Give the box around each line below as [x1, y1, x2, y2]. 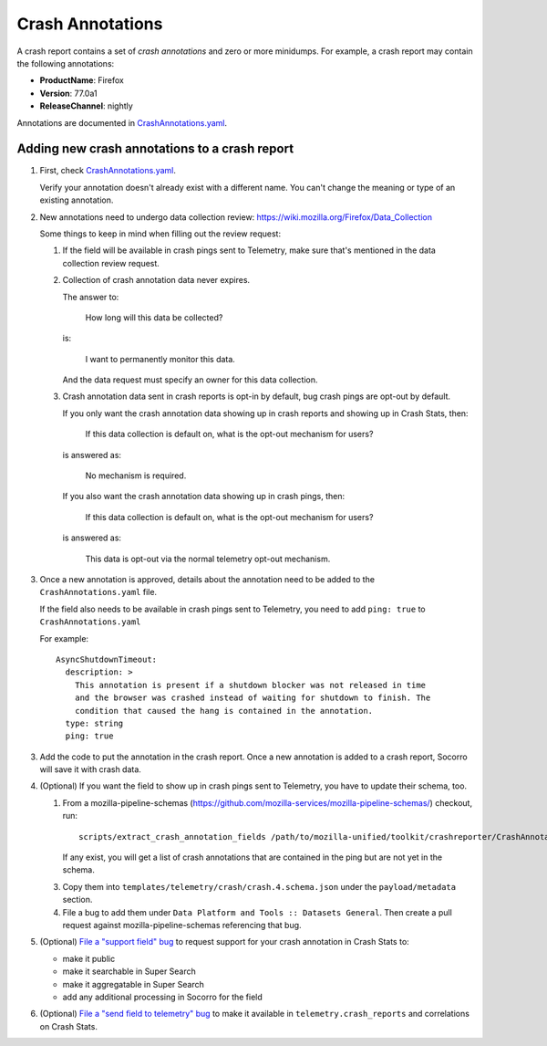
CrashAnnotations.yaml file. [39, 587, 158, 598]
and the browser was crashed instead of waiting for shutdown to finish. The [74, 693, 431, 703]
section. [62, 894, 93, 905]
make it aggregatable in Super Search [62, 978, 205, 989]
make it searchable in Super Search [62, 966, 196, 977]
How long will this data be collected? [85, 311, 223, 323]
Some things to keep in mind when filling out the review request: [39, 228, 282, 239]
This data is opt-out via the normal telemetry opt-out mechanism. [85, 553, 331, 564]
